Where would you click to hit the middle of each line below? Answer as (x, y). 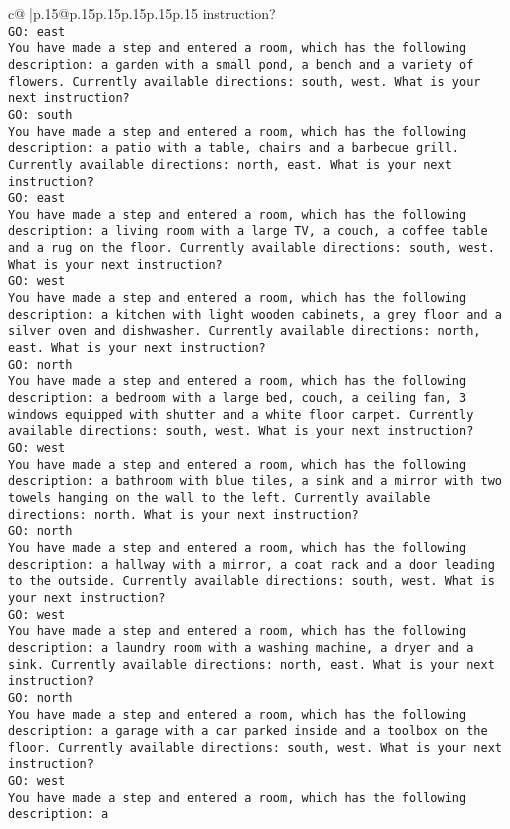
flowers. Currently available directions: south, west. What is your (244, 81)
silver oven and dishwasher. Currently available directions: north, (244, 331)
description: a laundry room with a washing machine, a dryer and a (241, 647)
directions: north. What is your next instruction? (183, 514)
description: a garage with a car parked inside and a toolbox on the (248, 731)
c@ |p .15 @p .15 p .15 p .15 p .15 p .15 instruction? (142, 13)
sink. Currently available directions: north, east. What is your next (251, 664)
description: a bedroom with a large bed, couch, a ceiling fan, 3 (237, 398)
